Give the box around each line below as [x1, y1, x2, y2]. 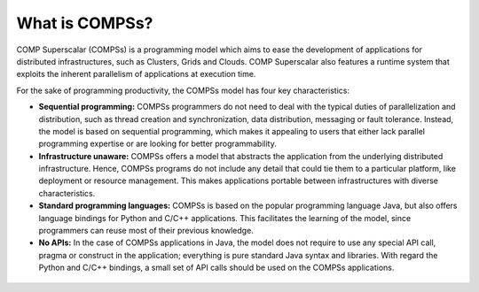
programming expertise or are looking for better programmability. [38, 138, 277, 150]
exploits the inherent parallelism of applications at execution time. [16, 69, 256, 80]
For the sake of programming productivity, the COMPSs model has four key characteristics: [16, 85, 350, 96]
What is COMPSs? [16, 13, 153, 33]
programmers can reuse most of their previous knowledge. [38, 226, 255, 236]
